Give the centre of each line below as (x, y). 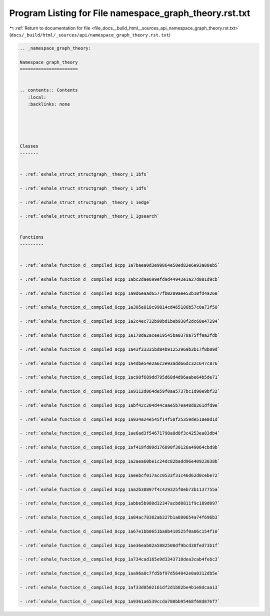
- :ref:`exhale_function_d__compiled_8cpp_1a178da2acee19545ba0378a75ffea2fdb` (120, 335)
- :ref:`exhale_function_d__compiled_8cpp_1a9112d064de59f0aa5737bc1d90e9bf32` (120, 391)
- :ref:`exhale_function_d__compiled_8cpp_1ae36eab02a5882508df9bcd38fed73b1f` (120, 545)
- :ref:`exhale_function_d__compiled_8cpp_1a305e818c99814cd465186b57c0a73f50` (120, 307)
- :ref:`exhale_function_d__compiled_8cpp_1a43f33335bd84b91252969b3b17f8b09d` (120, 349)
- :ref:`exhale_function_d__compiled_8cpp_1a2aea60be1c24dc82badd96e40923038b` (120, 461)
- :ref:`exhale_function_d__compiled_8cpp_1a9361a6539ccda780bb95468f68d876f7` (120, 601)
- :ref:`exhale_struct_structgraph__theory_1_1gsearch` (90, 216)
